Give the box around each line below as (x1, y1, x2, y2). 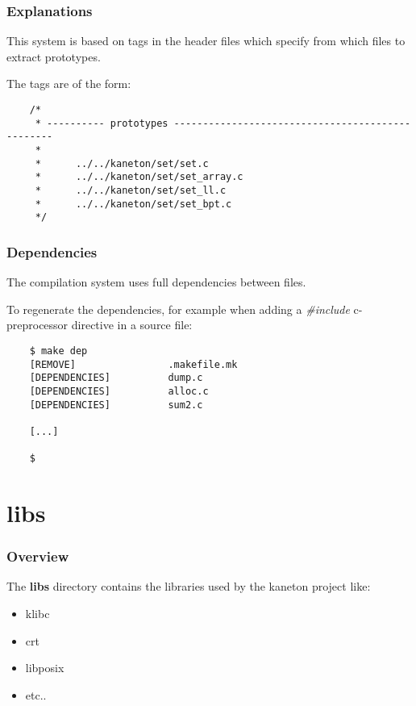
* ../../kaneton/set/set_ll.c (35, 184, 227, 196)
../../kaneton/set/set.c (75, 157, 209, 169)
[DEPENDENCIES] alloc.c (29, 385, 209, 397)
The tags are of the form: (6, 75, 131, 92)
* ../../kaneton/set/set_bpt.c (35, 198, 232, 210)
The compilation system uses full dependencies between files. (6, 274, 306, 290)
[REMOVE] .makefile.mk (29, 358, 238, 370)
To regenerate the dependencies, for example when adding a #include (6, 300, 350, 317)
